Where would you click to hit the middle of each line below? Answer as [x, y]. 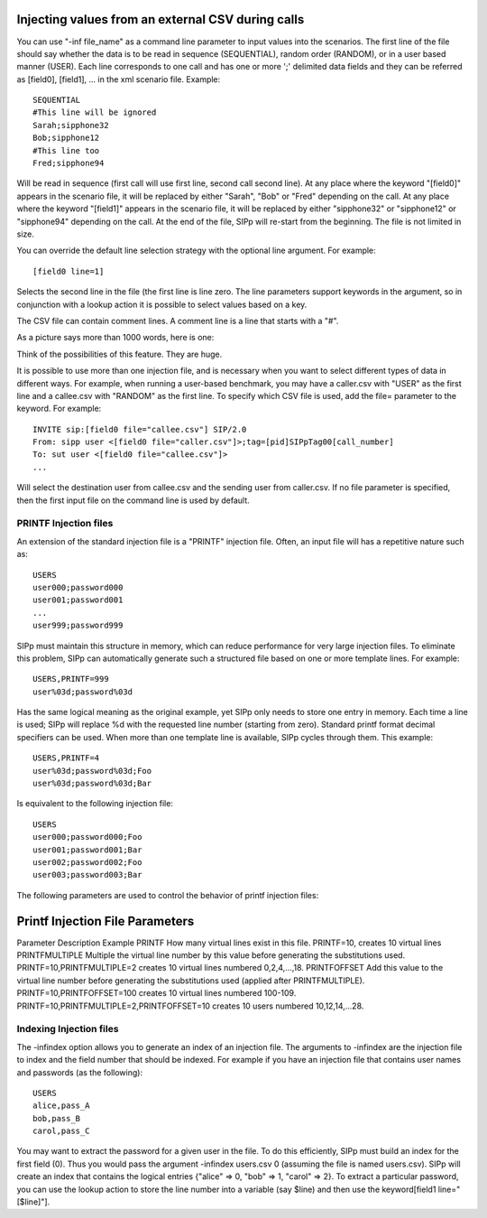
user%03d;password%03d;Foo [92, 771]
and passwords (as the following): [80, 1072]
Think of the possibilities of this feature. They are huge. [119, 354]
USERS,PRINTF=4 [66, 758]
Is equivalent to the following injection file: [95, 804]
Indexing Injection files [68, 1029]
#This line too [66, 150]
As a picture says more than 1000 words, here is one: [115, 338]
